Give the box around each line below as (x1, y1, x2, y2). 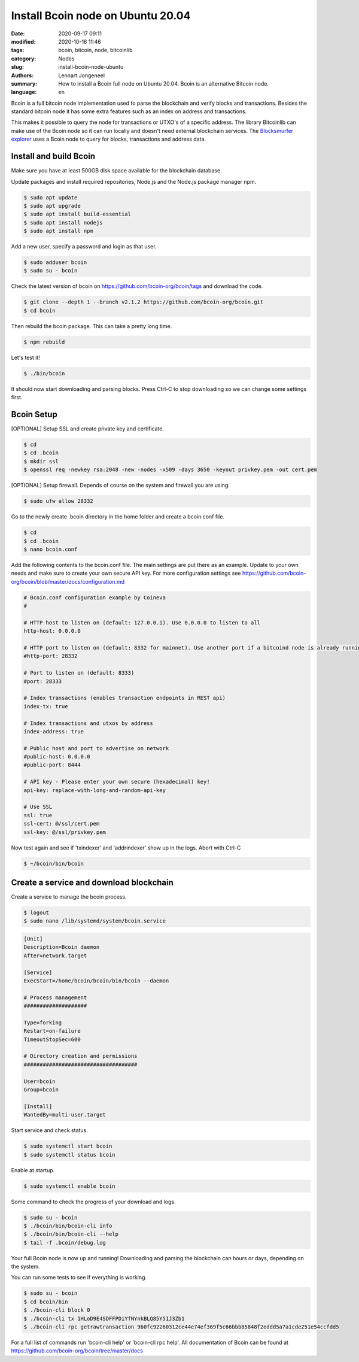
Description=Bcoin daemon (23, 944, 100, 951)
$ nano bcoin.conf (23, 545, 78, 553)
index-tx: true (23, 703, 68, 709)
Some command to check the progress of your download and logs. (11, 1198, 176, 1205)
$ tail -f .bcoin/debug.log (23, 1239, 106, 1246)
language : (11, 89, 37, 96)
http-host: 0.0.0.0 (23, 627, 81, 635)
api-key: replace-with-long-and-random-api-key (23, 787, 166, 793)
